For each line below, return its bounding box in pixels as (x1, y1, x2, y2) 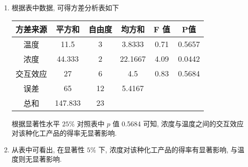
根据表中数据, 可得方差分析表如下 (11, 2, 119, 12)
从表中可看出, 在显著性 (11, 144, 85, 154)
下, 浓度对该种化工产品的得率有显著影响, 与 (98, 144, 238, 154)
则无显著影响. (18, 154, 62, 164)
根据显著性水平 (11, 118, 60, 128)
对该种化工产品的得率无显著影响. (11, 128, 117, 138)
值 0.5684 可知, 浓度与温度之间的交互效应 (112, 118, 244, 128)
